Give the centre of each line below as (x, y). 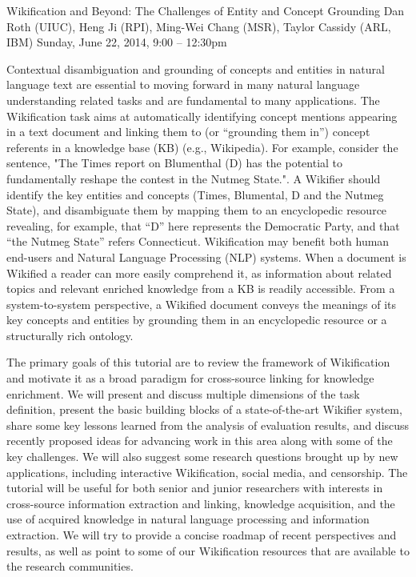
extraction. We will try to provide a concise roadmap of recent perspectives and (202, 535)
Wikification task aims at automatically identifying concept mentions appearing (202, 116)
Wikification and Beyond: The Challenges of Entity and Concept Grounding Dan (206, 10)
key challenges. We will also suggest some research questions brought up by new (202, 457)
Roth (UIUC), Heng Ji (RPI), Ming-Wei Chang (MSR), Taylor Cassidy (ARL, (199, 26)
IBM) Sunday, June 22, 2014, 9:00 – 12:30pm (117, 42)
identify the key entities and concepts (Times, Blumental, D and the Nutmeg (195, 194)
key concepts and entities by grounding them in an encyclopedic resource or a (197, 320)
